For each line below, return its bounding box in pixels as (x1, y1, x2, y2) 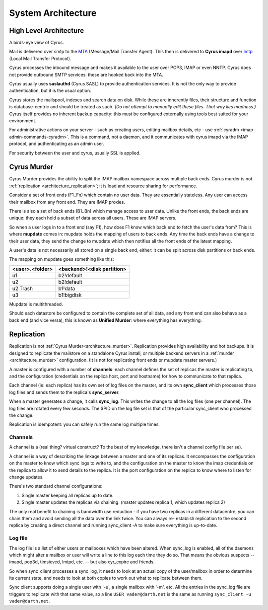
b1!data (58, 285, 75, 292)
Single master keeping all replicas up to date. (21, 492, 114, 498)
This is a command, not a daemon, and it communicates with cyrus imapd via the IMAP (70, 134, 248, 140)
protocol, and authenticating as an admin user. (9, 141, 104, 147)
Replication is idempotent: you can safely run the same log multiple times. (9, 421, 160, 427)
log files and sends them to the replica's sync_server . (9, 389, 120, 395)
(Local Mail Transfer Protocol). (9, 55, 71, 62)
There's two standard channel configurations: (9, 483, 103, 489)
